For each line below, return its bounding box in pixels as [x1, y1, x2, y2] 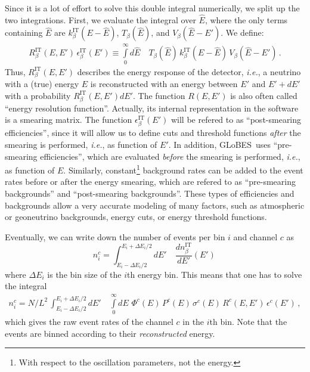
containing [5, 26, 43, 39]
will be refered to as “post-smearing [170, 113, 302, 126]
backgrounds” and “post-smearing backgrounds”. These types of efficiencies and [5, 187, 294, 199]
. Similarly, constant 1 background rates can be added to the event [63, 162, 303, 176]
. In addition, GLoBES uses [168, 138, 271, 150]
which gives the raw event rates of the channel [5, 315, 173, 328]
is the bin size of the [47, 268, 122, 280]
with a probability [5, 89, 71, 101]
